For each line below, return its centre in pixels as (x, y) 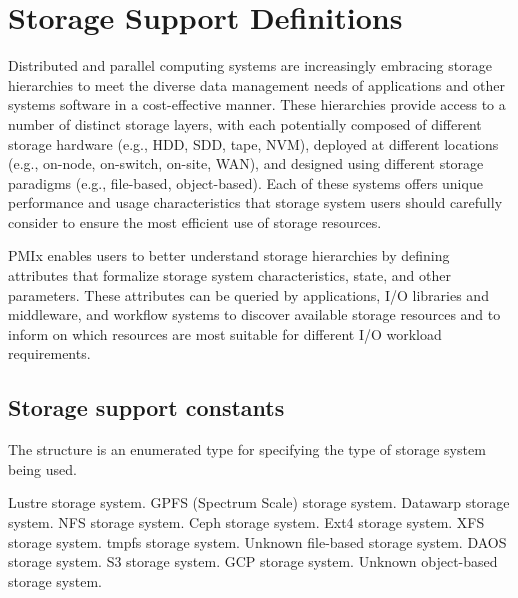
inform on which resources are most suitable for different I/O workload (225, 333)
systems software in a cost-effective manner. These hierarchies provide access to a (257, 104)
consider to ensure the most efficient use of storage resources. (195, 221)
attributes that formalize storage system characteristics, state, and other (229, 275)
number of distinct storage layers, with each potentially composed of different (245, 123)
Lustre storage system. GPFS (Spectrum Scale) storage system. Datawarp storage (259, 502)
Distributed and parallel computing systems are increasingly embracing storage (250, 65)
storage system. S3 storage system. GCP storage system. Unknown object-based (253, 561)
